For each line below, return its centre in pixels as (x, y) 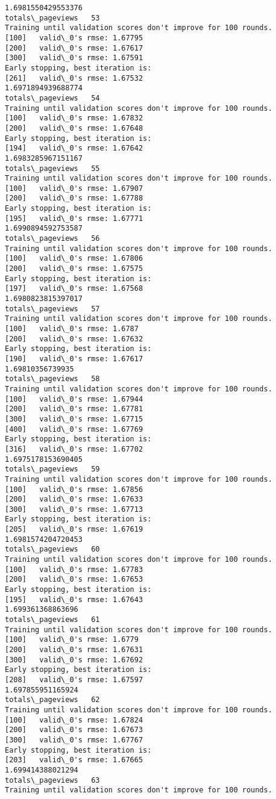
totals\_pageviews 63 (52, 780)
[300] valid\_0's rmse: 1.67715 (74, 419)
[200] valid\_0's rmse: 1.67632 (74, 339)
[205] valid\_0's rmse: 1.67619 (74, 530)
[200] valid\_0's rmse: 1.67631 (74, 650)
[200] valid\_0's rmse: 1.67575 (74, 269)
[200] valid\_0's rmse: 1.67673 (74, 730)
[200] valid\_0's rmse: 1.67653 (74, 580)
